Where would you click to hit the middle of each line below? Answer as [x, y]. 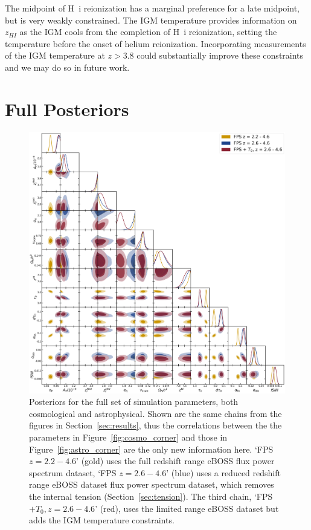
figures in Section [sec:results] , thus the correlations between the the [155, 425]
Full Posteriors [67, 108]
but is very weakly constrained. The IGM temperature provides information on [151, 20]
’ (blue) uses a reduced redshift [223, 472]
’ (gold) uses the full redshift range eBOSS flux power [175, 461]
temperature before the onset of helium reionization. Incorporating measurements [155, 43]
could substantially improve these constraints [220, 55]
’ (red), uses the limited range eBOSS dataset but [187, 508]
